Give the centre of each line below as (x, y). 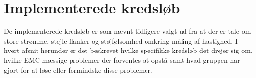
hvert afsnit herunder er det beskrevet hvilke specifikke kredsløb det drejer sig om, (128, 50)
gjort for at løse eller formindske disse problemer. (78, 69)
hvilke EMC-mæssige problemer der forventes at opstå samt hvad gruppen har (122, 60)
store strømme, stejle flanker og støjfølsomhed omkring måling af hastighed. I (121, 40)
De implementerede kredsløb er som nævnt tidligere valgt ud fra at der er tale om (128, 31)
